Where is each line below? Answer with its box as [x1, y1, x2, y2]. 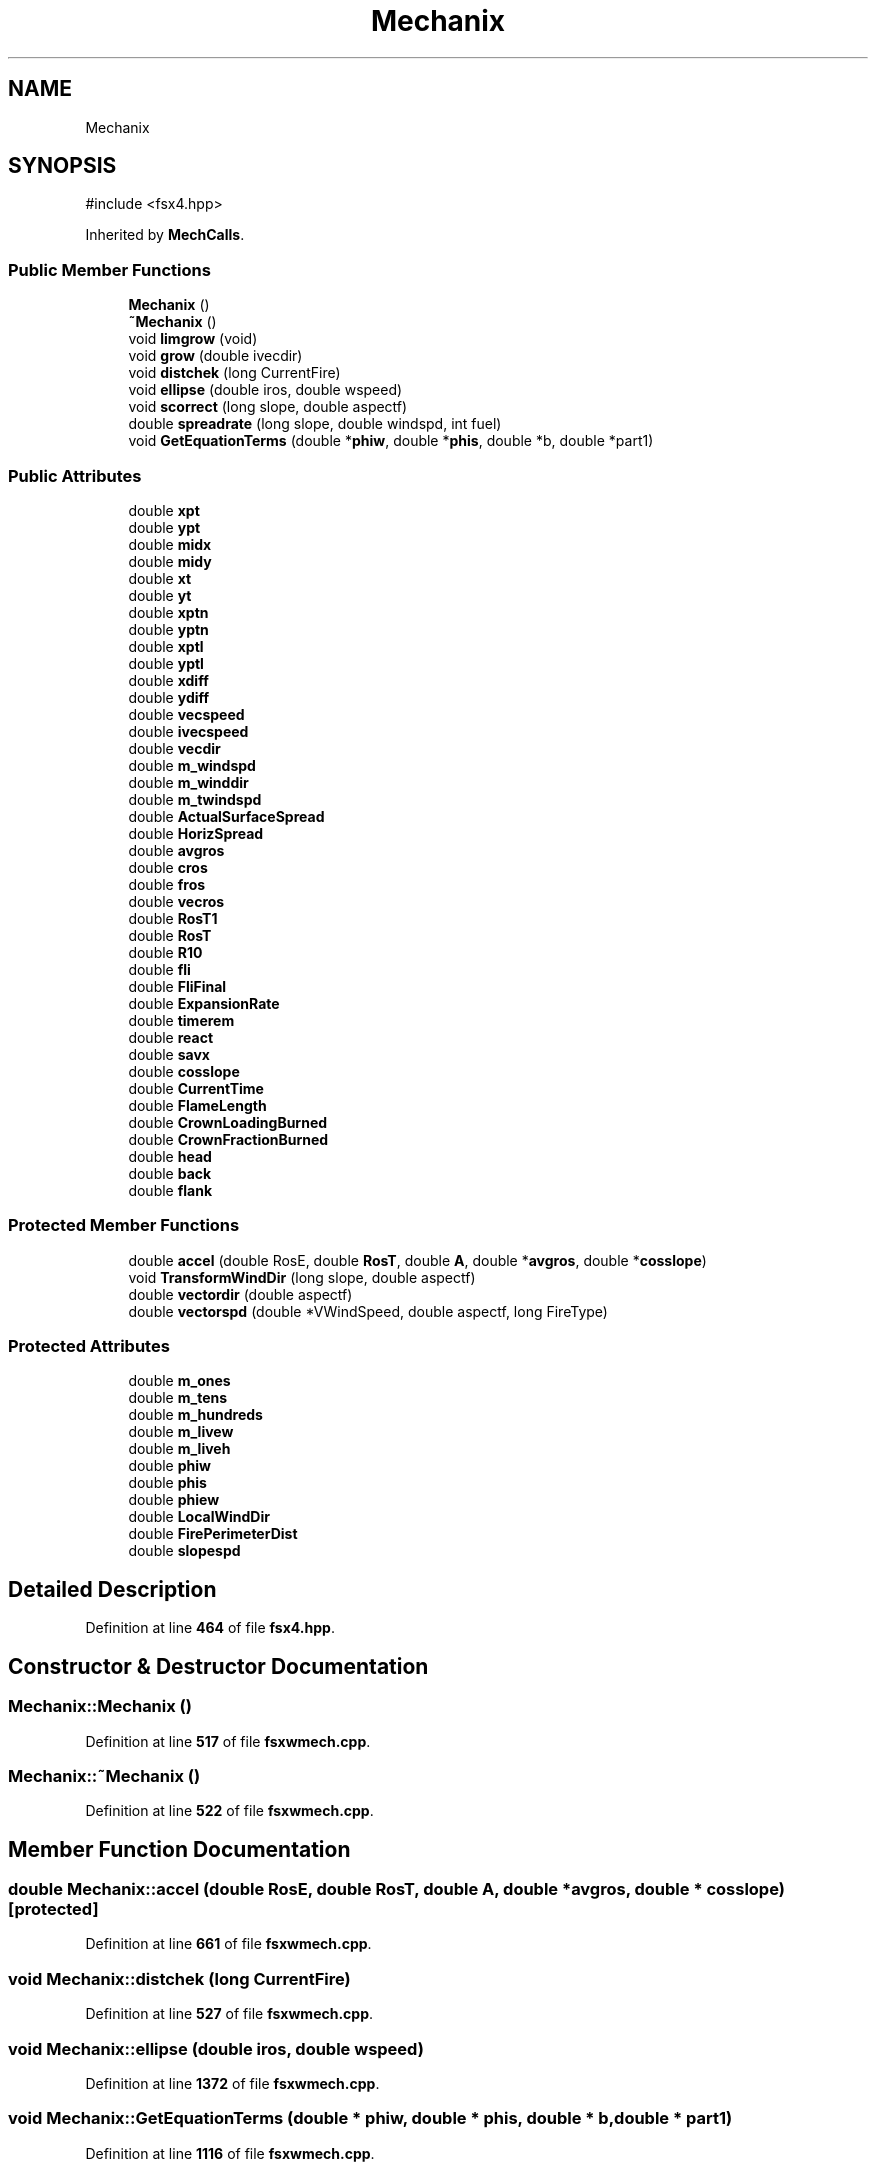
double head [128, 1147, 212, 1165]
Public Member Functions [8, 259, 211, 280]
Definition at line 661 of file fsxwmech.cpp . [85, 1935, 372, 1953]
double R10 [128, 943, 203, 961]
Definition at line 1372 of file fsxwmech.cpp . [85, 2074, 380, 2092]
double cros [128, 858, 208, 876]
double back [128, 1164, 212, 1182]
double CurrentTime [128, 1079, 264, 1097]
